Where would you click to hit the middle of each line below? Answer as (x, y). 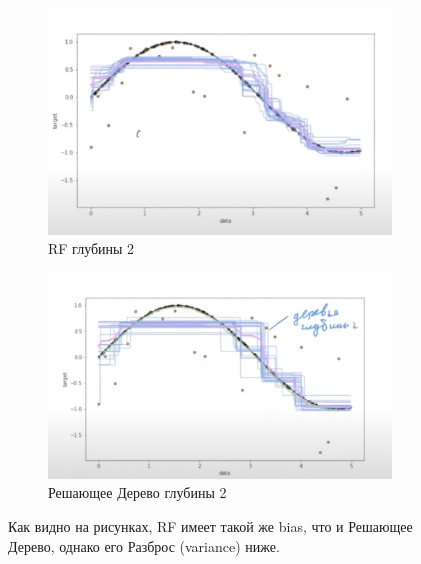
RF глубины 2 (91, 248)
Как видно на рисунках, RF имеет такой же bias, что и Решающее (210, 526)
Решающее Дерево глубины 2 (137, 492)
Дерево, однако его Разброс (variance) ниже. (144, 545)
